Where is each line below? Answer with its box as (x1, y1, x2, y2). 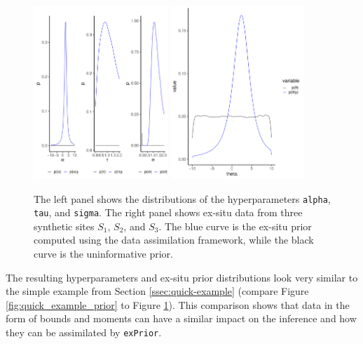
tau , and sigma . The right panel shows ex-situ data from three (34, 205, 303, 220)
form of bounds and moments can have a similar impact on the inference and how (6, 311, 357, 326)
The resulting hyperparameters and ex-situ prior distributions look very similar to (6, 270, 358, 284)
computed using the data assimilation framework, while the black (34, 232, 314, 247)
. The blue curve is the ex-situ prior (158, 218, 312, 233)
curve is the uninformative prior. (34, 246, 173, 261)
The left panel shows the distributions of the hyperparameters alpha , (34, 191, 331, 206)
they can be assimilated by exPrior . (6, 325, 162, 340)
